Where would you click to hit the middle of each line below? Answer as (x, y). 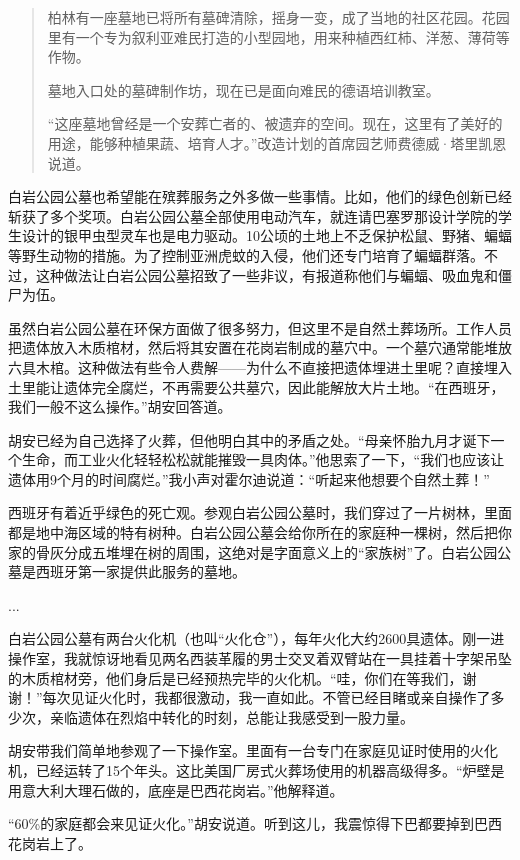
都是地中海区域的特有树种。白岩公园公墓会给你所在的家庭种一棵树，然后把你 (260, 532)
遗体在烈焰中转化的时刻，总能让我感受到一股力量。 (245, 716)
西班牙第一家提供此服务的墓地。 (140, 571)
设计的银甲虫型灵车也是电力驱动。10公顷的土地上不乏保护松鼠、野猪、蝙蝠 (266, 235)
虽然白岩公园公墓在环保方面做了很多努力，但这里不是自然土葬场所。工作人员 (260, 327)
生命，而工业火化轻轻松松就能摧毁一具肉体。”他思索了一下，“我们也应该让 (263, 459)
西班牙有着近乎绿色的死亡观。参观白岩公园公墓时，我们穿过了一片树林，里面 (260, 512)
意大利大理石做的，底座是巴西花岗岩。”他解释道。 (182, 789)
